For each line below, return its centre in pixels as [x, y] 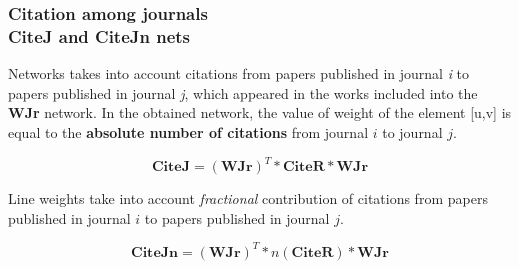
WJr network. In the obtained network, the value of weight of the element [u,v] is [260, 112]
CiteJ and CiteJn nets [99, 35]
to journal [412, 131]
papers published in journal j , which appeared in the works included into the [243, 92]
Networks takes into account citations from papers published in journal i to [239, 73]
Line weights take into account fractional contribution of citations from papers [248, 198]
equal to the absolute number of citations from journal [188, 131]
